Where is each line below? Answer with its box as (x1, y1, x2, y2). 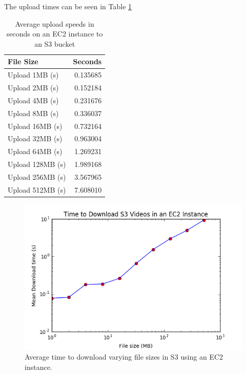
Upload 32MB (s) (8, 133, 63, 144)
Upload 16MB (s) (8, 120, 63, 131)
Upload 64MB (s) (8, 146, 63, 157)
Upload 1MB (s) (8, 69, 59, 80)
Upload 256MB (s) (8, 171, 66, 182)
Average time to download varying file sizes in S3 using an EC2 (25, 351, 223, 362)
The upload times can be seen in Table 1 (4, 1, 132, 11)
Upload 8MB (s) (8, 107, 59, 118)
